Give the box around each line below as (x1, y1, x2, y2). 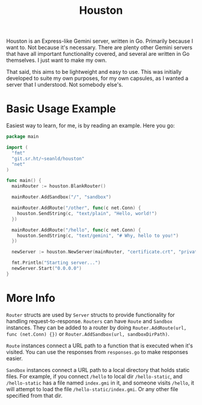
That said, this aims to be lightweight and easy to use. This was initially (6, 69, 182, 76)
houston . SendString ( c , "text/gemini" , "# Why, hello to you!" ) (17, 233, 179, 239)
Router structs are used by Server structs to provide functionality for (6, 311, 176, 318)
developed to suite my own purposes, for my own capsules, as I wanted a (6, 75, 189, 82)
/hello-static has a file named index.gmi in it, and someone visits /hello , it (6, 379, 194, 386)
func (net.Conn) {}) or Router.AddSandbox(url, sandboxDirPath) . (6, 330, 170, 337)
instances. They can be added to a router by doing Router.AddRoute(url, (6, 324, 187, 331)
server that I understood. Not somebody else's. (6, 81, 123, 88)
